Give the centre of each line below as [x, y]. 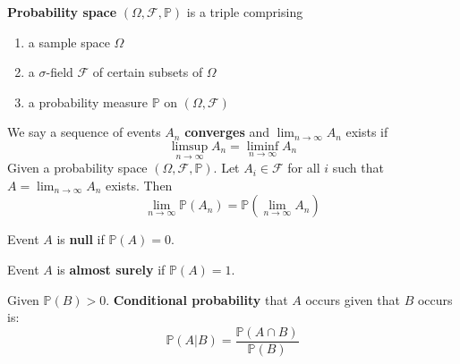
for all [304, 168]
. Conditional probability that [197, 299]
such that [358, 168]
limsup [190, 146]
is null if [81, 239]
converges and [227, 132]
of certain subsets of [148, 72]
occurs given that [353, 299]
